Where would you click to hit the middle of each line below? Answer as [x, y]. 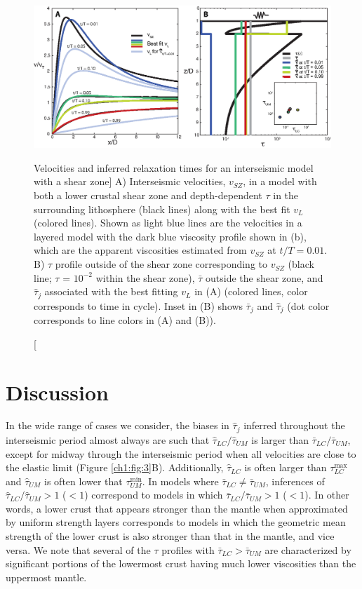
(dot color [308, 305]
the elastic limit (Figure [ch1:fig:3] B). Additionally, [115, 467]
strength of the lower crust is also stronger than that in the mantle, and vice [170, 536]
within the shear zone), [145, 277]
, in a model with [280, 181]
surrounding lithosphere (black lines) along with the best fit [162, 209]
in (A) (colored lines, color [251, 291]
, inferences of [295, 481]
